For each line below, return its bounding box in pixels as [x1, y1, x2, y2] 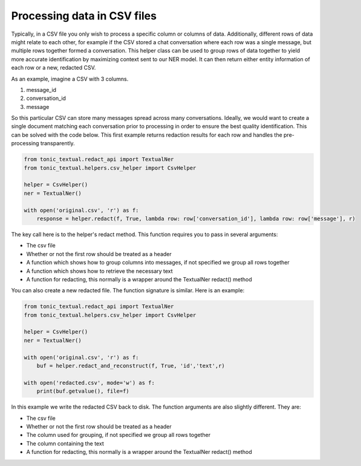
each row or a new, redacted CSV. [11, 64, 96, 71]
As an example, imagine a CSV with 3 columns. [11, 75, 129, 82]
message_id [26, 86, 57, 93]
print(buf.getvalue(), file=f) [36, 388, 129, 395]
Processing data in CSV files [11, 9, 157, 22]
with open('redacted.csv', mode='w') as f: [24, 379, 155, 386]
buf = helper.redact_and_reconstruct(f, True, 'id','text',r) [36, 363, 225, 369]
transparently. [40, 140, 75, 147]
